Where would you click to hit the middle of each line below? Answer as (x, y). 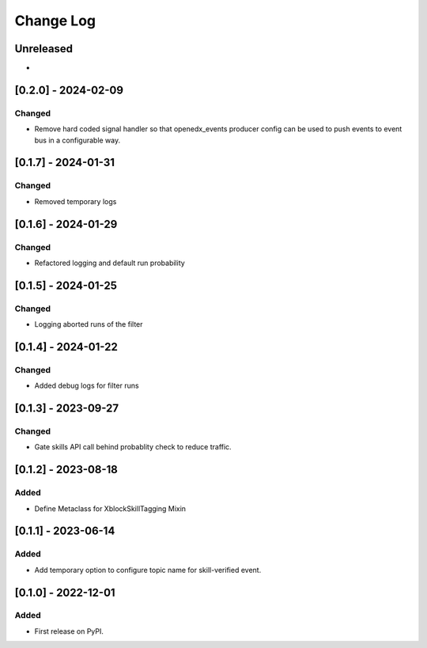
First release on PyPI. (69, 631)
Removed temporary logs (76, 201)
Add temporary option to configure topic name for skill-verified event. (148, 570)
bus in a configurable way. (77, 140)
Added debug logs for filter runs (87, 386)
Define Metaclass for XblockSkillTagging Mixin (110, 508)
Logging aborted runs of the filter (89, 324)
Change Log (55, 21)
